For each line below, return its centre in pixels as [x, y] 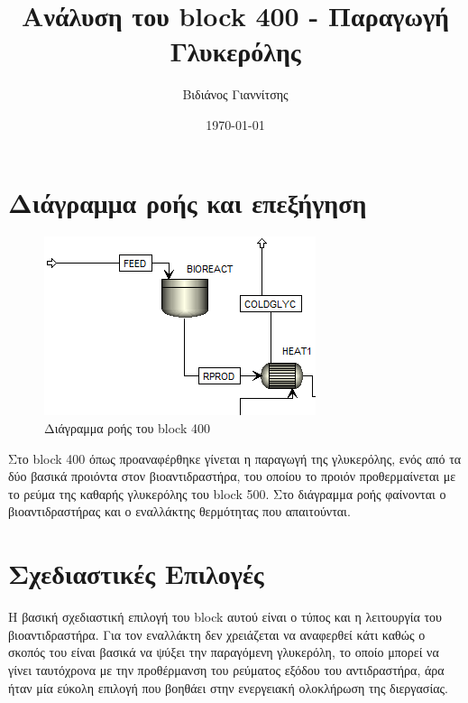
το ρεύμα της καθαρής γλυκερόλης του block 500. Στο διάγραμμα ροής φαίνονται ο [227, 493]
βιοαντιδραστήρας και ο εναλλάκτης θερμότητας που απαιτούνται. [179, 511]
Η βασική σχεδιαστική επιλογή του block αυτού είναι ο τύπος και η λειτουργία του [225, 617]
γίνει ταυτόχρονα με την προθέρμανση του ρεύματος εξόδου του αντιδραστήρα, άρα [226, 669]
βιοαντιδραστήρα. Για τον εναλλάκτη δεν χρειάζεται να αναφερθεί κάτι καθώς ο [217, 634]
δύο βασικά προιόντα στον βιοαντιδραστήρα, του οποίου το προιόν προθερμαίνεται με [232, 476]
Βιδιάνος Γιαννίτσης [235, 94]
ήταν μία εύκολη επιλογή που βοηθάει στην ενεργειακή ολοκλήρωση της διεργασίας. [228, 687]
